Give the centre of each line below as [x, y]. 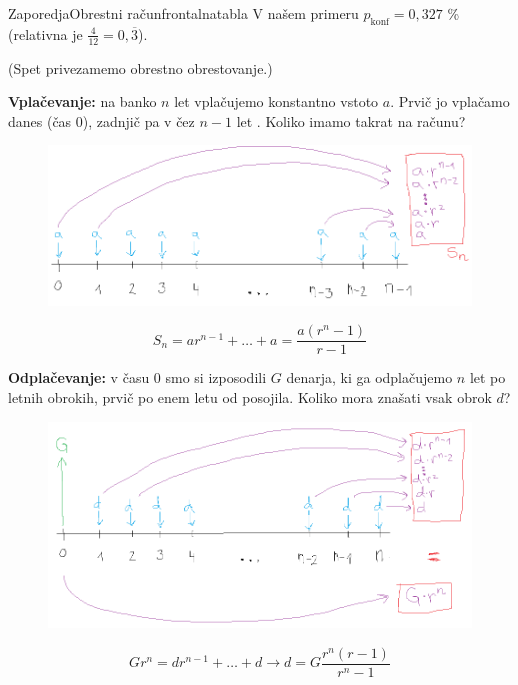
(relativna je [45, 33]
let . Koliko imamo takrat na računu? [351, 120]
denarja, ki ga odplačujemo [369, 377]
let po [487, 377]
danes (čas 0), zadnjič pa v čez [101, 120]
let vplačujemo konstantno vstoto [276, 101]
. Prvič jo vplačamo [450, 101]
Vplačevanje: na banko [82, 101]
